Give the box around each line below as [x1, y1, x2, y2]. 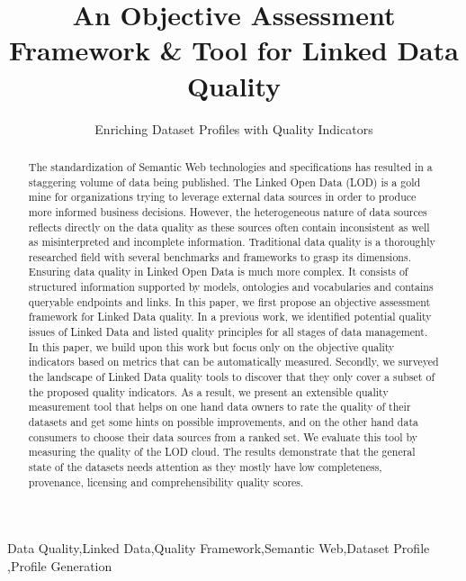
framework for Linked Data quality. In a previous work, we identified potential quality [28, 309, 432, 324]
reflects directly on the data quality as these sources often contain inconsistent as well [28, 219, 430, 234]
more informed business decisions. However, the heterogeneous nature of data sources [28, 204, 427, 219]
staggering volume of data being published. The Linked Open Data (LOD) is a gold [28, 174, 421, 189]
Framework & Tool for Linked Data [9, 32, 459, 68]
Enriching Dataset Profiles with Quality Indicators [94, 119, 373, 138]
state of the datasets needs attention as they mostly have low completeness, [28, 459, 382, 475]
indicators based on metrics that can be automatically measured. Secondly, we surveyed [28, 354, 439, 369]
